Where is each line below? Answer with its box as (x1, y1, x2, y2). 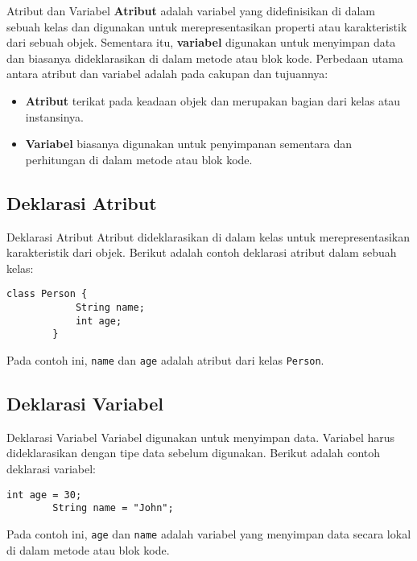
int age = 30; (6, 489, 82, 501)
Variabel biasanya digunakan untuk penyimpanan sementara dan (25, 135, 352, 152)
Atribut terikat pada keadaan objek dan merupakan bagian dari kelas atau (25, 92, 401, 109)
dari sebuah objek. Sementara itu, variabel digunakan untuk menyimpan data (6, 34, 396, 51)
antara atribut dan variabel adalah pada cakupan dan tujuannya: (6, 65, 328, 82)
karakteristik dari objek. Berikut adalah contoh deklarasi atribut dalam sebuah (6, 244, 397, 261)
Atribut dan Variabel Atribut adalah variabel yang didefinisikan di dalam (6, 2, 375, 19)
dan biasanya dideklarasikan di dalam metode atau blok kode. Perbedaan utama (6, 49, 403, 66)
